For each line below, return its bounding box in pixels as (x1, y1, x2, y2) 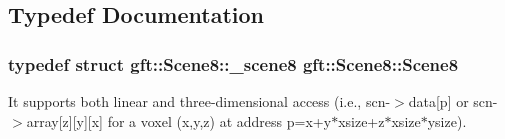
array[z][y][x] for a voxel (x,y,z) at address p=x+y (26, 110, 332, 131)
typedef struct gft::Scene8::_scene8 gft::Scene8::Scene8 (8, 51, 459, 76)
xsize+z (338, 110, 385, 131)
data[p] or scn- (408, 91, 498, 111)
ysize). (427, 110, 467, 131)
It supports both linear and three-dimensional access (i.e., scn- (8, 91, 391, 111)
